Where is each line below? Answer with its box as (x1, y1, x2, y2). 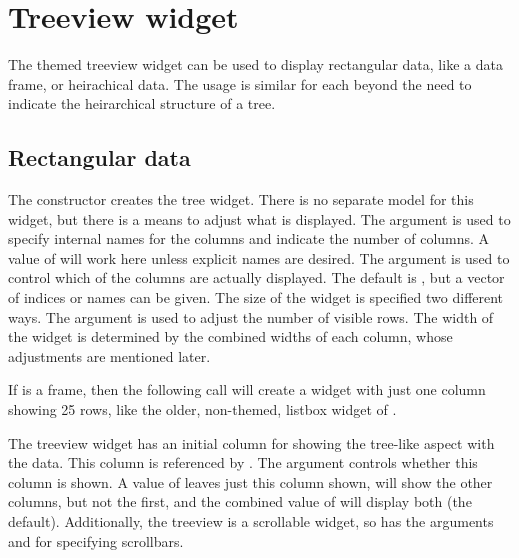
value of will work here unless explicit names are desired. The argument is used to (8, 247, 510, 268)
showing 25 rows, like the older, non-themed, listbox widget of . (8, 399, 397, 420)
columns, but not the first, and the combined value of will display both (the (8, 491, 472, 512)
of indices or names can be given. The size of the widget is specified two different (8, 287, 504, 308)
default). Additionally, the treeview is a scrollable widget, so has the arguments (8, 511, 494, 532)
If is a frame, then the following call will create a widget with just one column (8, 379, 486, 400)
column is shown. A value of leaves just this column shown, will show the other (8, 471, 493, 492)
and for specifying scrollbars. (8, 530, 184, 551)
